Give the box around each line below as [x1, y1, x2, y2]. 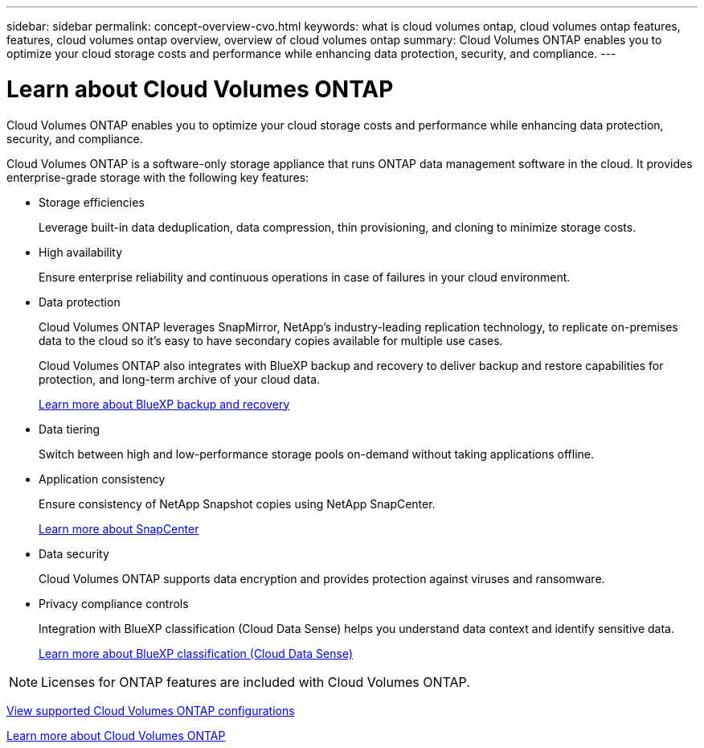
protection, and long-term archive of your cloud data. [39, 372, 321, 386]
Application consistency [39, 471, 166, 486]
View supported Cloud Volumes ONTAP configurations [6, 703, 295, 717]
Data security [39, 546, 109, 561]
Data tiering [39, 421, 100, 436]
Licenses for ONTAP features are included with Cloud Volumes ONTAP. [41, 673, 470, 690]
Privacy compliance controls [39, 596, 189, 610]
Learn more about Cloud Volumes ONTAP [6, 728, 226, 742]
